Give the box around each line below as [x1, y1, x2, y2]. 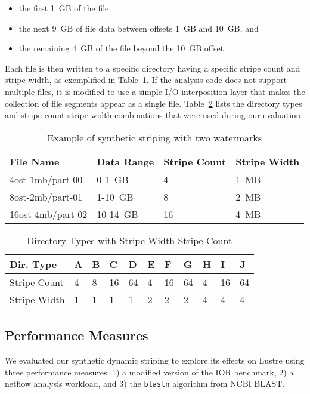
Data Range [97, 154, 154, 168]
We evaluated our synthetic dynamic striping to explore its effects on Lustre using [5, 353, 305, 366]
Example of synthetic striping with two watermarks [47, 130, 262, 144]
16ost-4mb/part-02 [10, 207, 88, 221]
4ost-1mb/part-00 [10, 172, 83, 186]
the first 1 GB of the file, [18, 2, 111, 14]
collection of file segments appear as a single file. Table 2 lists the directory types [5, 97, 302, 109]
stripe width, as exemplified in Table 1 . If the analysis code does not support [5, 73, 287, 86]
